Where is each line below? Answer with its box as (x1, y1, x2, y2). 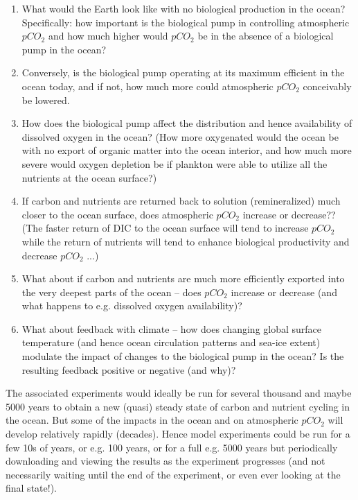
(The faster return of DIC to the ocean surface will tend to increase (21, 221, 309, 235)
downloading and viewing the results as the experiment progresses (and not (6, 454, 325, 468)
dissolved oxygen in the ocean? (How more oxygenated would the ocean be (21, 129, 339, 144)
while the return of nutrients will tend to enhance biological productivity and (21, 234, 350, 248)
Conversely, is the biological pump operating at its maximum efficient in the (21, 65, 345, 80)
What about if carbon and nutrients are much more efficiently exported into (21, 271, 345, 286)
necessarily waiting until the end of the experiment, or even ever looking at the (6, 467, 341, 481)
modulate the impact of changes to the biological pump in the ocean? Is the (21, 349, 344, 363)
